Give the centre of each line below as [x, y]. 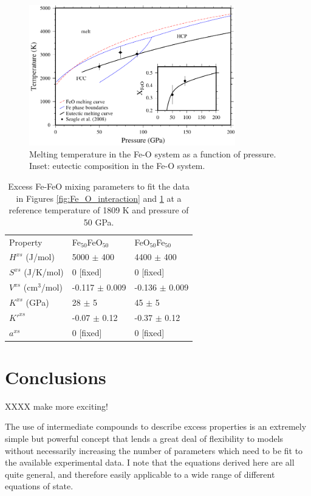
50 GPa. [99, 222]
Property [26, 242]
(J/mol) [40, 257]
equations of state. [39, 486]
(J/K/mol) [44, 272]
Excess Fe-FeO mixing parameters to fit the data [99, 186]
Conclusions [56, 377]
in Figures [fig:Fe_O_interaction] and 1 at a [99, 198]
